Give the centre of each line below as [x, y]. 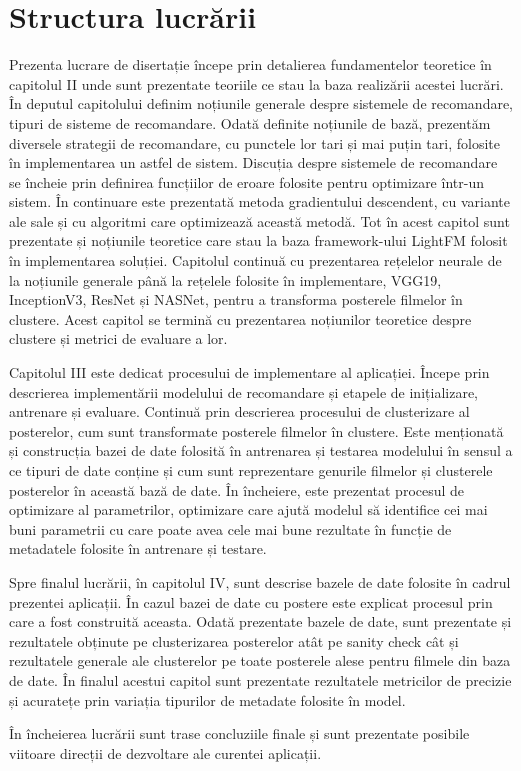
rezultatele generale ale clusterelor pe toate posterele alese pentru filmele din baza [260, 660]
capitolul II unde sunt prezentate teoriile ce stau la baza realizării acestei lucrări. [256, 83]
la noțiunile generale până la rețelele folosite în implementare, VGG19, [225, 279]
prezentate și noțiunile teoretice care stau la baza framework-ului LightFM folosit [258, 240]
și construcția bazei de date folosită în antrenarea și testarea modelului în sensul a [261, 450]
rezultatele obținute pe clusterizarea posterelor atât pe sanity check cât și [234, 640]
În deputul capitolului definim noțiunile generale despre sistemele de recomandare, [261, 103]
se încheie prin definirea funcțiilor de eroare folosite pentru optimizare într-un [246, 181]
